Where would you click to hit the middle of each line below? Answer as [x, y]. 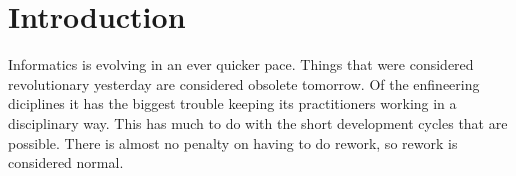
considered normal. [66, 162]
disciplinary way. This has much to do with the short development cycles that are [258, 122]
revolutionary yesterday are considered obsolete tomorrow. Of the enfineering [244, 83]
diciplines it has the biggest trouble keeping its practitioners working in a [232, 103]
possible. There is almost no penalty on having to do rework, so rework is [233, 142]
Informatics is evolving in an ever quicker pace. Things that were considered [241, 64]
